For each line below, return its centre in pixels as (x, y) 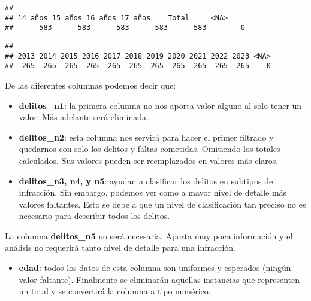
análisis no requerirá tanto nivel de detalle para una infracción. (120, 247)
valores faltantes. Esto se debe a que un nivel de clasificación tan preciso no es (162, 204)
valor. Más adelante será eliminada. (84, 117)
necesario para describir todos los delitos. (94, 216)
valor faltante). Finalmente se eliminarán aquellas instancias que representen (159, 279)
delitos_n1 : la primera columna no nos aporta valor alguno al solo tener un (160, 105)
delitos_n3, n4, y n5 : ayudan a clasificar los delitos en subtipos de (146, 180)
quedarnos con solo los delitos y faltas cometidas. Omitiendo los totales (150, 149)
